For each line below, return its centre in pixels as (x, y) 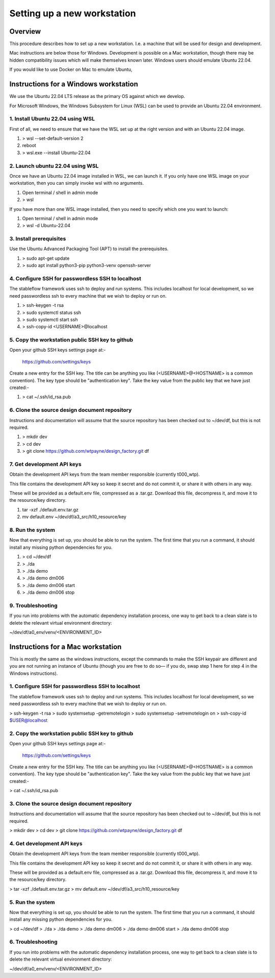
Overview (25, 31)
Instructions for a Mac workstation (65, 646)
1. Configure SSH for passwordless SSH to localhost (75, 687)
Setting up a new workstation (73, 13)
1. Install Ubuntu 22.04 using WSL (52, 119)
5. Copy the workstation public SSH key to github (71, 340)
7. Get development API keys (45, 464)
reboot (29, 145)
